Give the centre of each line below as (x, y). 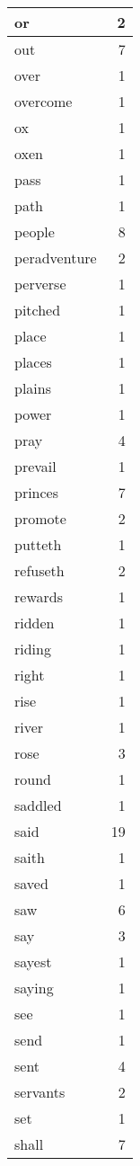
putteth (38, 544)
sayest (33, 961)
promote (40, 518)
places (33, 362)
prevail (35, 466)
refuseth (39, 570)
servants (40, 1092)
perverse (40, 284)
